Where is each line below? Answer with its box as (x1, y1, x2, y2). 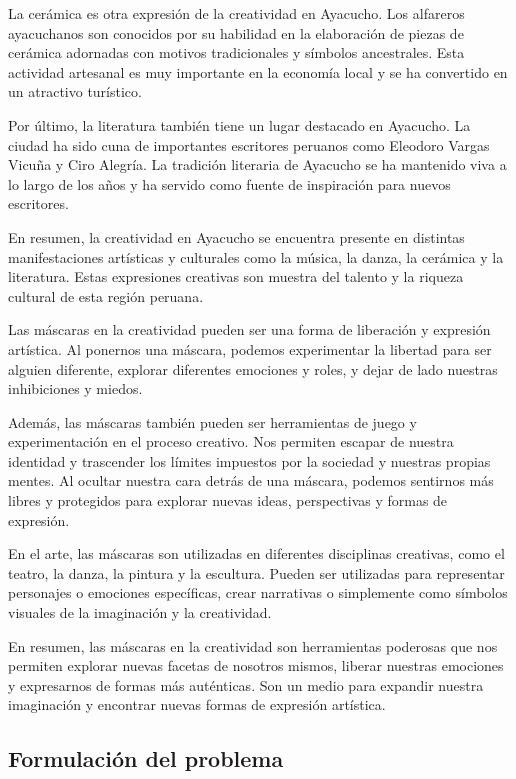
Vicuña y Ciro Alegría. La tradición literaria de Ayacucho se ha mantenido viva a (8, 154, 507, 175)
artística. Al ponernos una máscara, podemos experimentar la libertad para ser (8, 338, 492, 359)
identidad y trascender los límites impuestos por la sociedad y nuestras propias (8, 450, 491, 471)
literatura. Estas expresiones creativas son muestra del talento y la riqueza (8, 266, 464, 287)
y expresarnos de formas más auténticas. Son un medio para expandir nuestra (8, 674, 484, 695)
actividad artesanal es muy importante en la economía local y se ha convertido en (8, 61, 508, 82)
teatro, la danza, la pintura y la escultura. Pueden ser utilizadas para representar (8, 562, 505, 583)
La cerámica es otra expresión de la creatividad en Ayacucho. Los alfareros (8, 3, 465, 23)
